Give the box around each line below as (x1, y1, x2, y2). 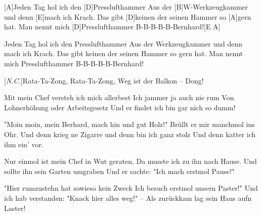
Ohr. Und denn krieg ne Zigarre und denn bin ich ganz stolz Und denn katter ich (4, 128, 256, 139)
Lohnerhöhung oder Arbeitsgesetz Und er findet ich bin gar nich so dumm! (4, 102, 236, 112)
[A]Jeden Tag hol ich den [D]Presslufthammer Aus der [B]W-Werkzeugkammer (4, 2, 248, 12)
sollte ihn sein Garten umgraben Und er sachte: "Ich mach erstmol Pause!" (4, 165, 235, 176)
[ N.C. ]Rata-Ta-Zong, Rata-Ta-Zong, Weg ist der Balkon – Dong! (4, 75, 204, 85)
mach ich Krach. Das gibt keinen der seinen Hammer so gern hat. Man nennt (4, 48, 243, 59)
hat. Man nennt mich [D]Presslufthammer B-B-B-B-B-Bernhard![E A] (4, 21, 221, 32)
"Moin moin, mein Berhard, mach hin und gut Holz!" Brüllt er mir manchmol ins (4, 119, 255, 130)
